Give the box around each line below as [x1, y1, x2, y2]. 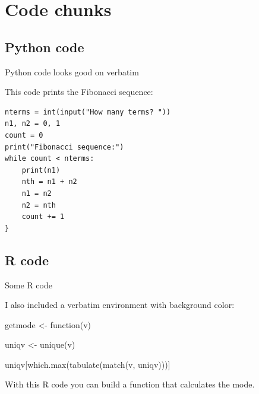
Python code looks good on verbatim [5, 65, 139, 78]
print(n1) [21, 166, 61, 174]
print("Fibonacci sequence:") [5, 142, 124, 151]
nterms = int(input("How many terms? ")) [5, 107, 171, 116]
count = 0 [5, 131, 43, 139]
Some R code [5, 278, 52, 291]
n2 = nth [21, 201, 56, 209]
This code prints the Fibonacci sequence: [5, 85, 153, 98]
